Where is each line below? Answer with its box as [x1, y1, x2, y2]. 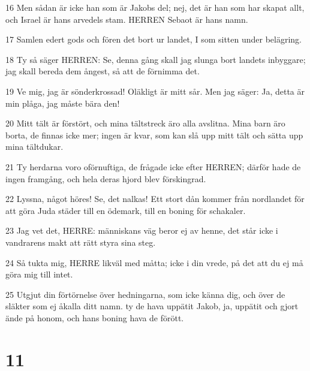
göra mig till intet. [5, 268, 73, 280]
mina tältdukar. [5, 140, 64, 153]
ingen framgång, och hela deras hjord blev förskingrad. [5, 172, 206, 185]
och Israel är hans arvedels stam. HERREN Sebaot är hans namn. [5, 13, 248, 25]
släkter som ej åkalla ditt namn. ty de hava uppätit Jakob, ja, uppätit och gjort [5, 300, 299, 312]
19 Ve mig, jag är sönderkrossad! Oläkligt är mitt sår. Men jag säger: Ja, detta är [5, 85, 305, 97]
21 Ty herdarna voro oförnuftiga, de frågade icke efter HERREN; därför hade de [5, 160, 301, 173]
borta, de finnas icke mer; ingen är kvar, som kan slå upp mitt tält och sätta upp [5, 128, 303, 141]
